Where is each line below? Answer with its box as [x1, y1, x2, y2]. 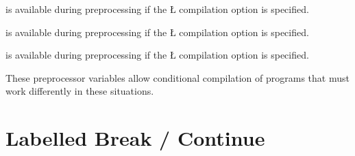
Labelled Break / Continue [5, 124, 265, 152]
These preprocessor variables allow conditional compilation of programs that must [5, 70, 350, 84]
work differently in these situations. [5, 84, 154, 98]
